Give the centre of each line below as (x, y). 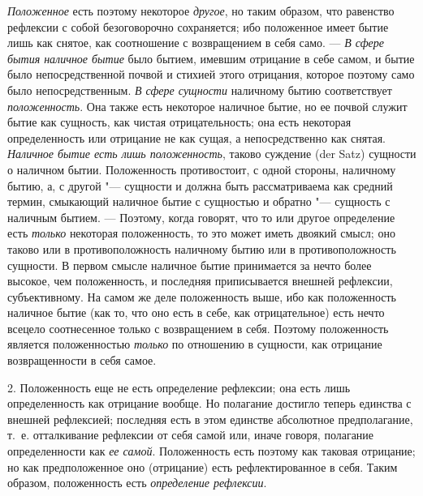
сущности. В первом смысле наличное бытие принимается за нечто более (190, 265)
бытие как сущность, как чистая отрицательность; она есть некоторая (179, 122)
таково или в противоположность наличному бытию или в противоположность (202, 248)
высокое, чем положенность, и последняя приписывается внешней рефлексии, (200, 281)
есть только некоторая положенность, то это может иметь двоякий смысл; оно (201, 233)
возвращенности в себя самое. (82, 360)
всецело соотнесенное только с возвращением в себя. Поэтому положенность (198, 328)
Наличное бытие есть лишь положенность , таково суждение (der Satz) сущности (212, 154)
